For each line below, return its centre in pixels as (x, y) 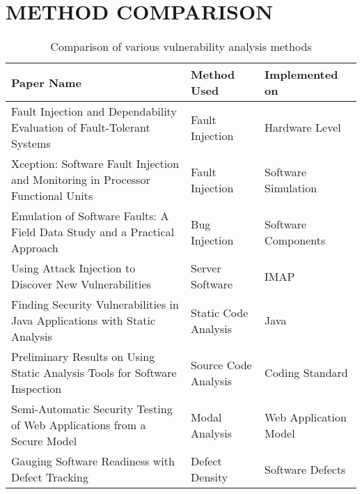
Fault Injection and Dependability (94, 111)
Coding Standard (306, 373)
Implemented (301, 75)
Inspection (37, 389)
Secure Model (44, 441)
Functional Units (52, 196)
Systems (31, 144)
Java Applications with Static (83, 321)
